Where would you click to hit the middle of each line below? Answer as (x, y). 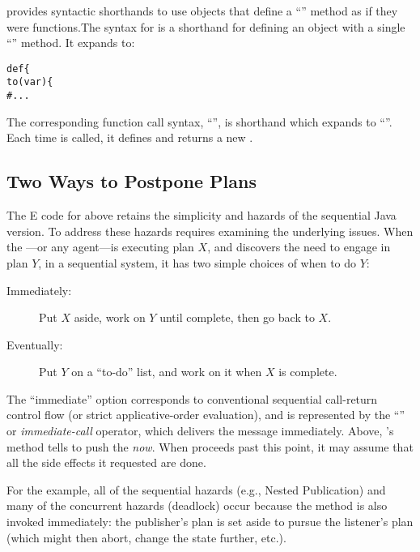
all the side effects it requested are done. (106, 462)
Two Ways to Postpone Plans (132, 181)
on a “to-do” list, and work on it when (167, 372)
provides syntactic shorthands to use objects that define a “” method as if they (202, 11)
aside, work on (110, 317)
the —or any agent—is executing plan (100, 247)
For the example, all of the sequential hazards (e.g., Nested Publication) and (196, 489)
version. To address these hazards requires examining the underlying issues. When (210, 231)
